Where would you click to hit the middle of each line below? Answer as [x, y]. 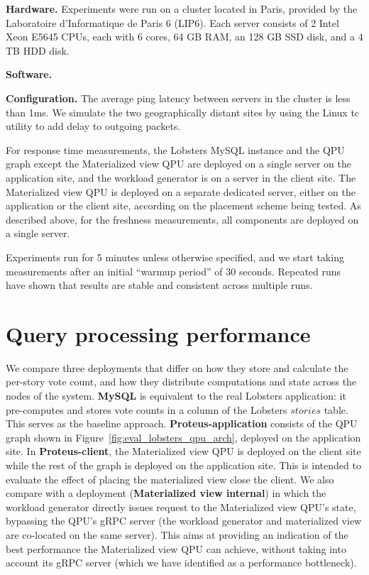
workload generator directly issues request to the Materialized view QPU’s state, [181, 506]
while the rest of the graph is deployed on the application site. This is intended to [183, 465]
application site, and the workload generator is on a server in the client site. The [181, 177]
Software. [29, 74]
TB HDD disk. [38, 50]
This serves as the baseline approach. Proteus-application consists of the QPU [182, 423]
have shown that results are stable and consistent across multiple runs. [159, 285]
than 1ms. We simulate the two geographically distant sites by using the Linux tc [183, 112]
